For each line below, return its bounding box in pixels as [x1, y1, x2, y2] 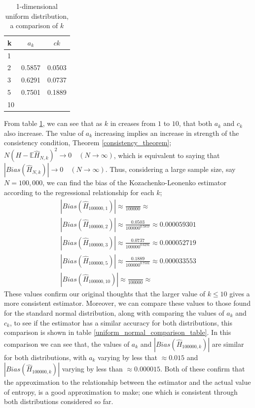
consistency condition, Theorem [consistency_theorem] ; [4, 137, 172, 148]
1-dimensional [16, 1, 58, 11]
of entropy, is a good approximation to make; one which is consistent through [4, 386, 238, 397]
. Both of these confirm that [160, 364, 245, 374]
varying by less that [98, 352, 157, 362]
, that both [179, 118, 213, 128]
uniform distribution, [5, 10, 69, 21]
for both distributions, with [4, 352, 87, 362]
